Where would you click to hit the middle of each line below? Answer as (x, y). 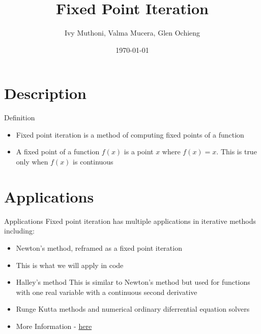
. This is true (237, 152)
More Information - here (54, 326)
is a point (139, 152)
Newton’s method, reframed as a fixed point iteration (99, 247)
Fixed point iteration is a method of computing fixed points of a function (130, 134)
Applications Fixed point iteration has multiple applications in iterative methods (130, 221)
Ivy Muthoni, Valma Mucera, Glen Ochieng (132, 33)
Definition (20, 118)
